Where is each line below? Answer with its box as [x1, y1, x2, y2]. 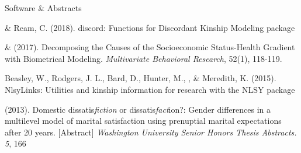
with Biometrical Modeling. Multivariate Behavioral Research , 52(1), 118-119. [5, 52, 282, 64]
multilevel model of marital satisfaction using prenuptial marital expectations [5, 114, 282, 127]
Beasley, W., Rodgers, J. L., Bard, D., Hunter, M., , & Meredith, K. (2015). [5, 72, 276, 84]
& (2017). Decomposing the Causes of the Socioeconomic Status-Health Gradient [5, 41, 295, 53]
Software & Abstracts [5, 2, 82, 13]
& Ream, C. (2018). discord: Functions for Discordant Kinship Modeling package [5, 21, 295, 33]
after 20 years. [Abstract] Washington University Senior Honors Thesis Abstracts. [5, 126, 297, 138]
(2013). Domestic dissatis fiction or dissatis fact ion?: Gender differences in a [5, 103, 271, 115]
